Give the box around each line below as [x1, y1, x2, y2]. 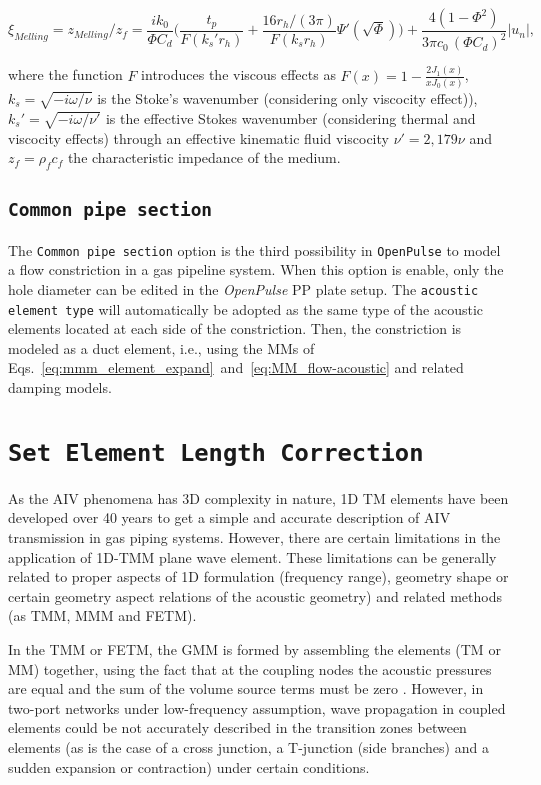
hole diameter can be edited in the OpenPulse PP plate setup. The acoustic [8, 278, 479, 299]
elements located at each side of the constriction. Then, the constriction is [8, 318, 462, 339]
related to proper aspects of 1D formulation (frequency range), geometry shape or [8, 566, 509, 587]
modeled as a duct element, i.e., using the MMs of [8, 337, 315, 358]
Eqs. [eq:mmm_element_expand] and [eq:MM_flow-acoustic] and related [8, 357, 464, 378]
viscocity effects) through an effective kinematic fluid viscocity [8, 127, 389, 148]
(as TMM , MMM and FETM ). [8, 605, 197, 626]
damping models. [8, 377, 112, 398]
